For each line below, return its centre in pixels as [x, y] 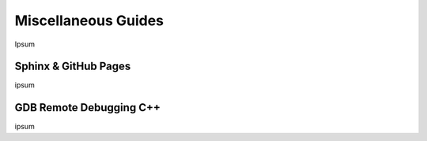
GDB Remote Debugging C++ [88, 108]
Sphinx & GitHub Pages [73, 67]
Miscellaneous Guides [89, 20]
